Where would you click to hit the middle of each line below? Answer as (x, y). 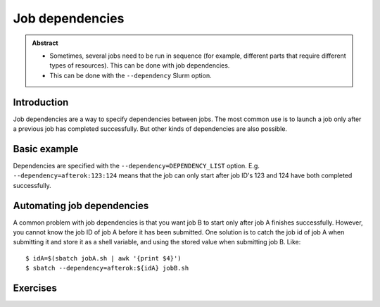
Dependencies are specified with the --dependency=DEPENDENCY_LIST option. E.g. (137, 165)
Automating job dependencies (81, 205)
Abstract (45, 43)
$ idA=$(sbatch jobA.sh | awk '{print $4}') (104, 258)
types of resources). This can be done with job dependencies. (140, 65)
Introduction (41, 102)
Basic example (46, 149)
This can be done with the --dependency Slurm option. (131, 75)
